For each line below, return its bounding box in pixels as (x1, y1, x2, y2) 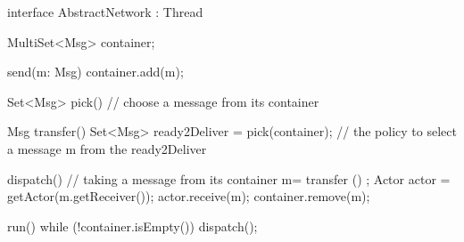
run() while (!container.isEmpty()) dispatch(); (7, 216, 258, 235)
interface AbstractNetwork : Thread (7, 3, 203, 20)
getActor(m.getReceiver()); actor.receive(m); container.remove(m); (7, 187, 370, 206)
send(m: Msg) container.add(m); (7, 62, 184, 81)
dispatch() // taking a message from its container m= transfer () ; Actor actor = (7, 169, 451, 188)
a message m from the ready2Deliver (7, 139, 207, 157)
